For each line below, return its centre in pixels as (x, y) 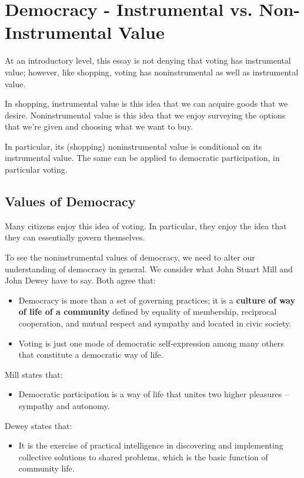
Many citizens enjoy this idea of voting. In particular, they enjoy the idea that (146, 225)
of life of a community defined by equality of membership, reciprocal (148, 311)
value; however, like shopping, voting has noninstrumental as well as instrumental (152, 72)
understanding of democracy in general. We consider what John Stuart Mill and (149, 268)
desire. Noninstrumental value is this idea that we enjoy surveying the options (145, 115)
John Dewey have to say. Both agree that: (80, 280)
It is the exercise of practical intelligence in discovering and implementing (151, 445)
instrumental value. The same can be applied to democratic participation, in (142, 158)
